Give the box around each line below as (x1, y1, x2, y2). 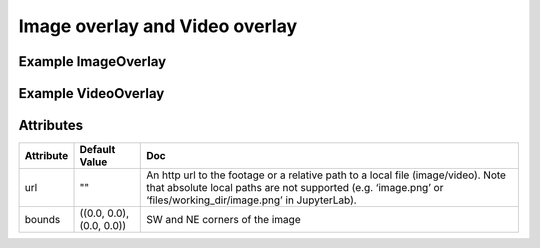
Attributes (18, 117, 84, 134)
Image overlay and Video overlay (18, 15, 298, 37)
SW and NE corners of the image (146, 213, 301, 227)
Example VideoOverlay (18, 85, 165, 102)
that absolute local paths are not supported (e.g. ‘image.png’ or (146, 181, 444, 195)
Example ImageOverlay (18, 53, 167, 70)
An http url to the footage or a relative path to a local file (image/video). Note (146, 168, 507, 182)
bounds (24, 213, 61, 227)
